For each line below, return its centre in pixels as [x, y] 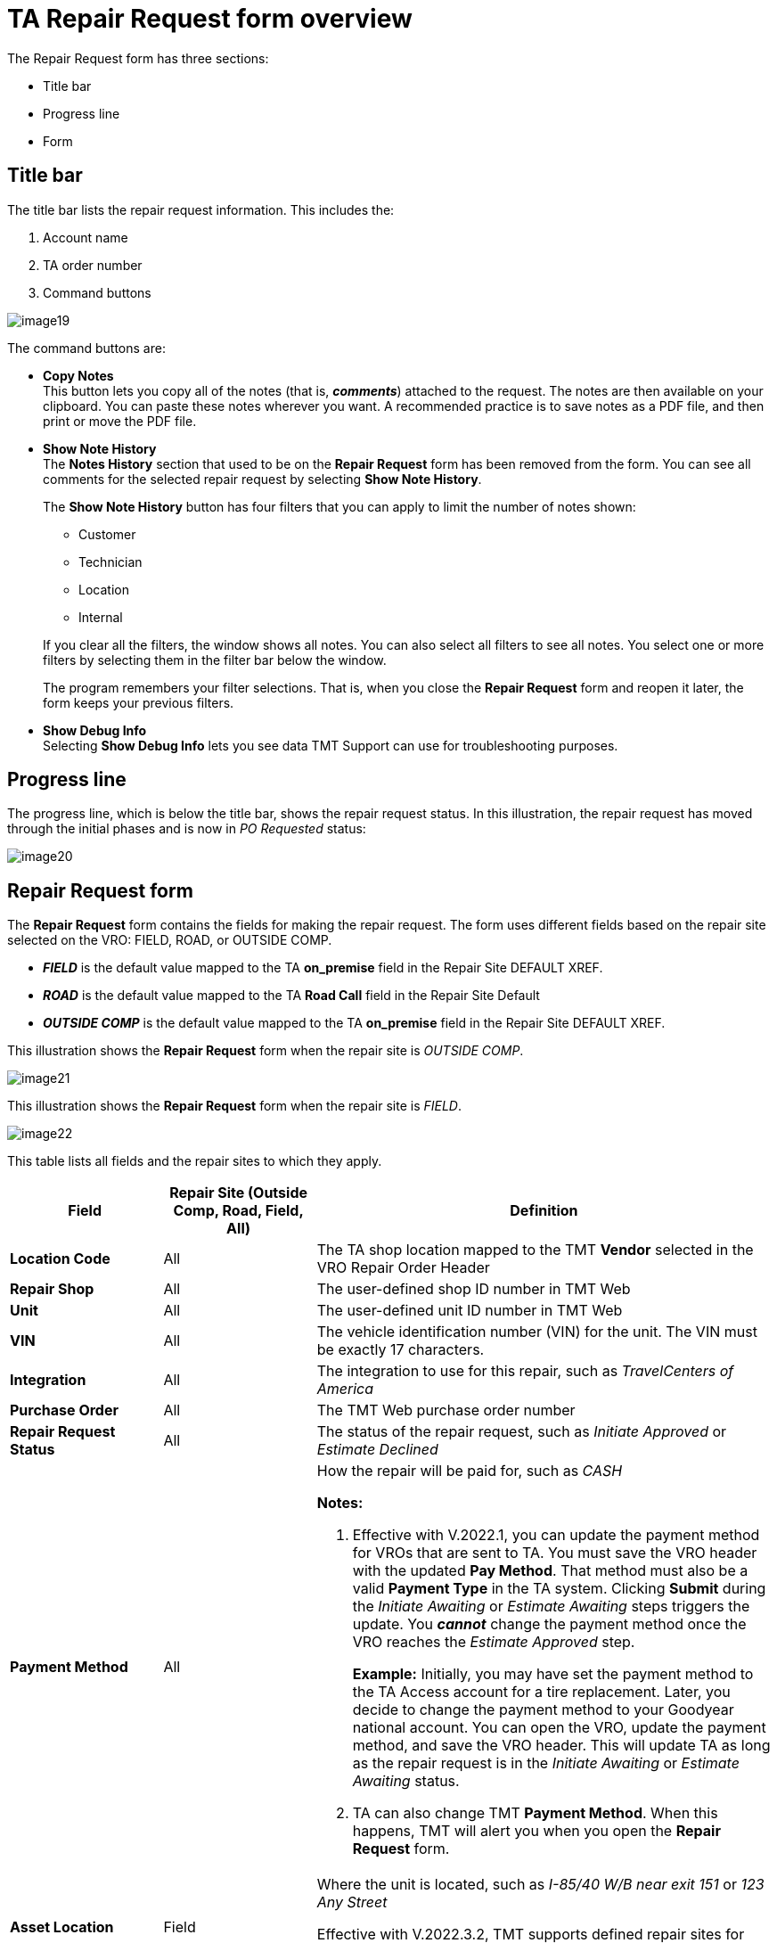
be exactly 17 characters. [401, 1350]
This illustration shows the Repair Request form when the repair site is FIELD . [234, 1106]
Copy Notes [78, 375]
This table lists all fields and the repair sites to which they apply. [195, 1161]
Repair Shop [52, 1289]
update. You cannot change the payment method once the [549, 1624]
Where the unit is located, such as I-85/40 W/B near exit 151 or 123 [540, 1885]
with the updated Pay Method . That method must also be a [550, 1571]
